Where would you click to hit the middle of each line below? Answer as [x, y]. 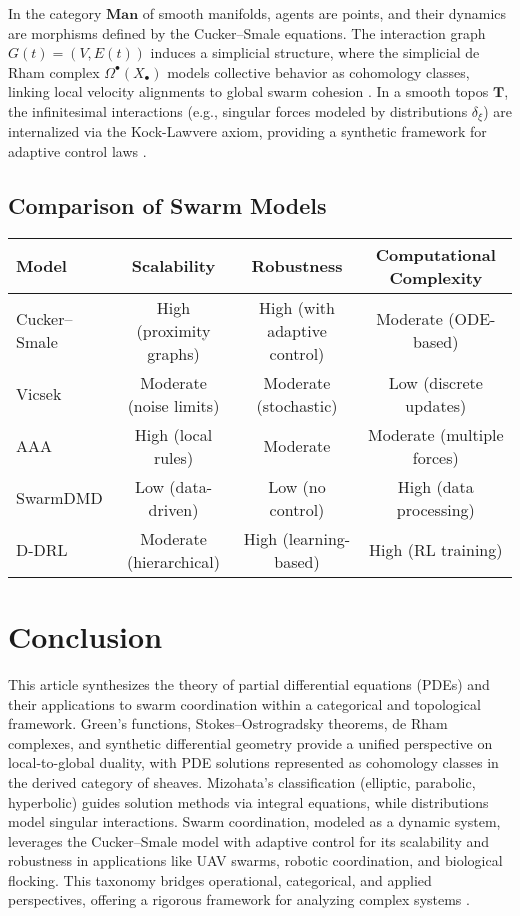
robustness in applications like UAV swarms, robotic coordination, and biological [255, 860]
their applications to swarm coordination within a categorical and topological [244, 703]
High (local [173, 434]
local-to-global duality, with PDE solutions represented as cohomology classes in [253, 762]
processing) [435, 509]
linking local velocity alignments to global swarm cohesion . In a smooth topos [248, 91]
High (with [296, 307]
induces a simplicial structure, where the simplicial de [315, 52]
